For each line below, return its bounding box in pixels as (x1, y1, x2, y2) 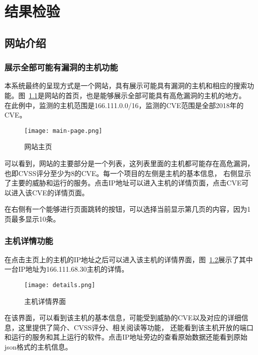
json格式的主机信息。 (4, 342, 72, 352)
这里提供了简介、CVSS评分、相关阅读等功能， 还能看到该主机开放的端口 (18, 322, 254, 332)
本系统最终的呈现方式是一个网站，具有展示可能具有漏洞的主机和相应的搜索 (4, 80, 247, 91)
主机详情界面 (24, 296, 66, 306)
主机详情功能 (4, 235, 53, 247)
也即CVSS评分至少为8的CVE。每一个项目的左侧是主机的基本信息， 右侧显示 (4, 168, 251, 178)
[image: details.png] (24, 281, 96, 289)
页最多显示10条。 (4, 213, 60, 224)
